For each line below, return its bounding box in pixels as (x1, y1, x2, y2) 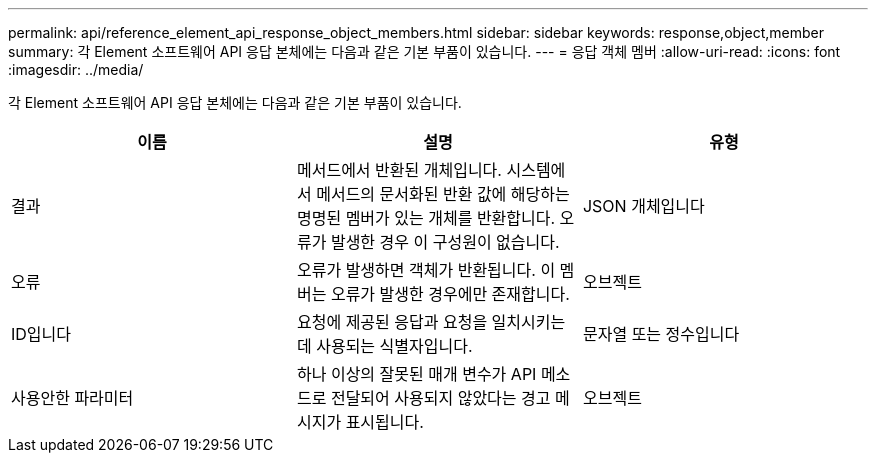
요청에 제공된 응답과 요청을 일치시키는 (296, 312, 566, 332)
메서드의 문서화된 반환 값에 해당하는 (316, 184, 570, 204)
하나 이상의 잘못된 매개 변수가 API (296, 364, 537, 384)
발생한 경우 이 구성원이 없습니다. (330, 232, 560, 252)
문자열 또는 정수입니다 (582, 324, 740, 344)
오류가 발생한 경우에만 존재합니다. (330, 284, 570, 304)
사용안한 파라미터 (11, 388, 134, 408)
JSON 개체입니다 (582, 196, 705, 216)
